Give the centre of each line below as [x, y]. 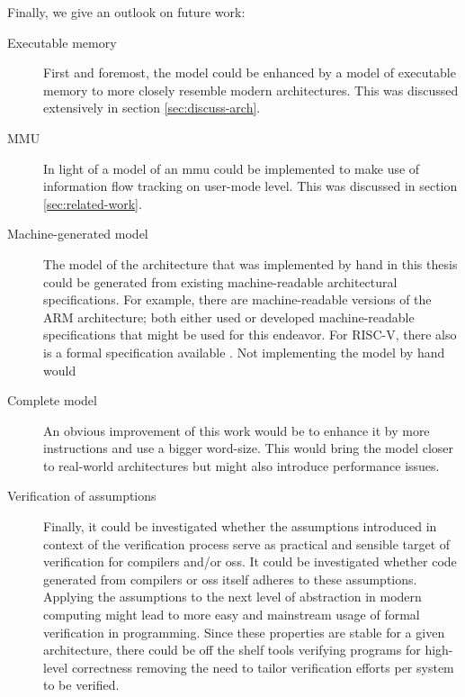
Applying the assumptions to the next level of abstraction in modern [232, 597]
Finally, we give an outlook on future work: [126, 12]
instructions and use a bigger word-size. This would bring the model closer [249, 448]
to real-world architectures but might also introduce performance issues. [241, 465]
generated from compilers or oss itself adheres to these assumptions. [230, 579]
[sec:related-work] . [93, 203]
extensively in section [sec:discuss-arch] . [152, 108]
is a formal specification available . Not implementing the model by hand [244, 352]
